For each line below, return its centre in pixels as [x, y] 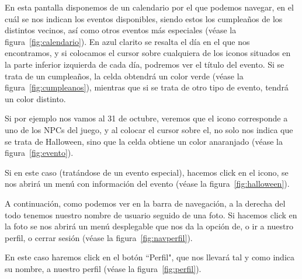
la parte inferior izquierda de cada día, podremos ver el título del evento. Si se [145, 64]
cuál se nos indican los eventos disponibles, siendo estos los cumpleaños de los [144, 18]
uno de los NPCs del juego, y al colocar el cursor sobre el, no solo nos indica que [149, 129]
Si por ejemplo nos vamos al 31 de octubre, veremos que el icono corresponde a [146, 118]
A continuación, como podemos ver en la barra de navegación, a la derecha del [145, 203]
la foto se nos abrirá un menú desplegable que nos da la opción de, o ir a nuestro [149, 226]
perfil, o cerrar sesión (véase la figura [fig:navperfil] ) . [99, 237]
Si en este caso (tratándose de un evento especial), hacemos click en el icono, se [147, 172]
